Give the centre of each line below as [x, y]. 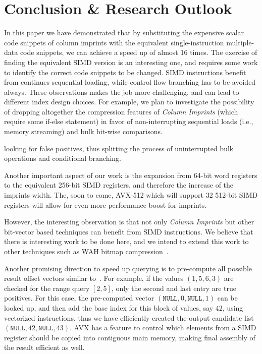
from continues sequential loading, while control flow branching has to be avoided [130, 82]
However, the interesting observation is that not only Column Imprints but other [129, 222]
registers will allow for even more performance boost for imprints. [106, 204]
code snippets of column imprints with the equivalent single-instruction [114, 42]
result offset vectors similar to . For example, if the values [94, 278]
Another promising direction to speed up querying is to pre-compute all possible [128, 268]
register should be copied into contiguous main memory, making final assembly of [130, 337]
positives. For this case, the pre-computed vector [79, 298]
